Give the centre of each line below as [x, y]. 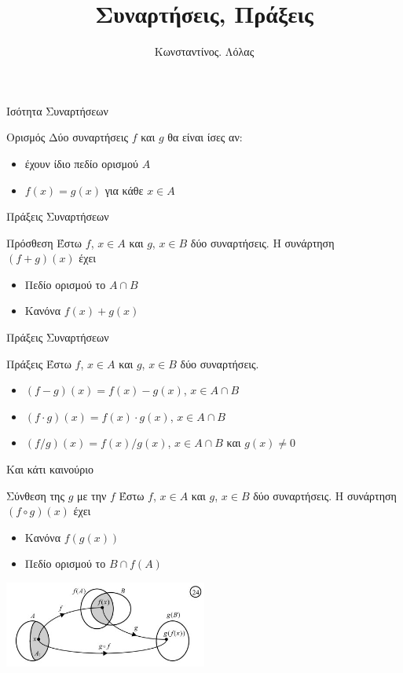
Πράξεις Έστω [39, 363]
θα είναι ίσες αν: [205, 137]
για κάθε [124, 190]
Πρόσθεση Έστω [44, 242]
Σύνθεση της [35, 495]
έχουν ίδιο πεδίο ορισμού [82, 163]
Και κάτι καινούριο [50, 469]
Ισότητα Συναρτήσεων [57, 110]
